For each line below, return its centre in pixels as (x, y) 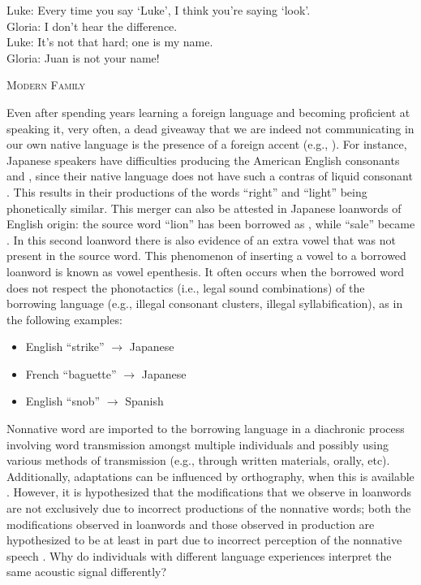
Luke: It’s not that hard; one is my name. (110, 42)
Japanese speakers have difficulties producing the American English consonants (203, 160)
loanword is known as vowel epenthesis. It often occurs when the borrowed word (206, 271)
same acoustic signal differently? (87, 572)
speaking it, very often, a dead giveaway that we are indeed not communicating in (210, 128)
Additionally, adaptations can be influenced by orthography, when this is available (210, 476)
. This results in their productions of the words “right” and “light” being (187, 191)
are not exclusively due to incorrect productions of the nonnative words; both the (209, 508)
